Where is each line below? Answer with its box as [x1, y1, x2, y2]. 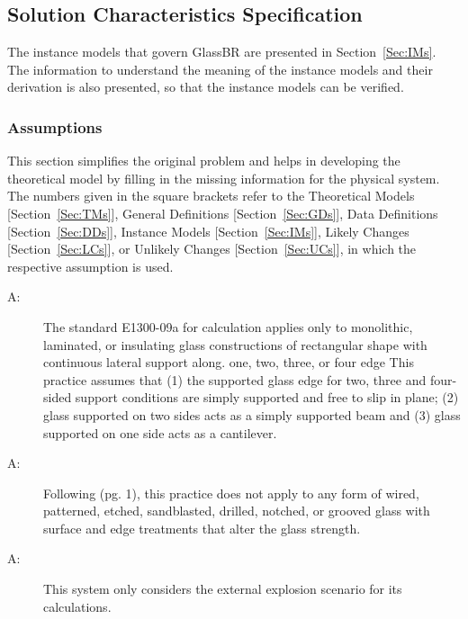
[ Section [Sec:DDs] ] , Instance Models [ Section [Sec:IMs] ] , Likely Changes [7, 221, 409, 240]
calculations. [43, 597, 112, 615]
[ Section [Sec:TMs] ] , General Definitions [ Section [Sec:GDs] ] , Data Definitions [7, 203, 438, 222]
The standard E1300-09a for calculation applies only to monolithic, [43, 317, 413, 336]
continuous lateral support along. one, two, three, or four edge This [43, 353, 414, 372]
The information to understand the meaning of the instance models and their [7, 59, 433, 78]
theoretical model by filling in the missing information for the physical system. [7, 168, 440, 187]
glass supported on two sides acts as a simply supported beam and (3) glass [43, 405, 461, 424]
